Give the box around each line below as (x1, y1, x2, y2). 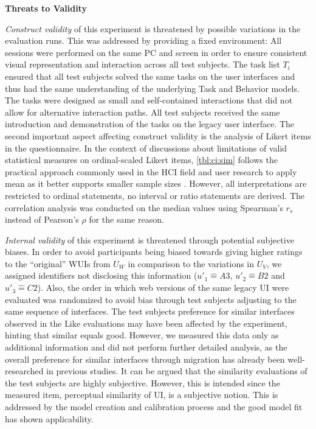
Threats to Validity (5, 2, 87, 14)
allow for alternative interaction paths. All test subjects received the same (5, 105, 280, 118)
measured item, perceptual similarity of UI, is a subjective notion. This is (5, 388, 278, 401)
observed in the (5, 316, 62, 329)
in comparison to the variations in (128, 257, 255, 270)
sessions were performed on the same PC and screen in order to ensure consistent (5, 46, 307, 58)
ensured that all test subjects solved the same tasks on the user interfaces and (5, 69, 295, 82)
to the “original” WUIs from (5, 257, 111, 270)
